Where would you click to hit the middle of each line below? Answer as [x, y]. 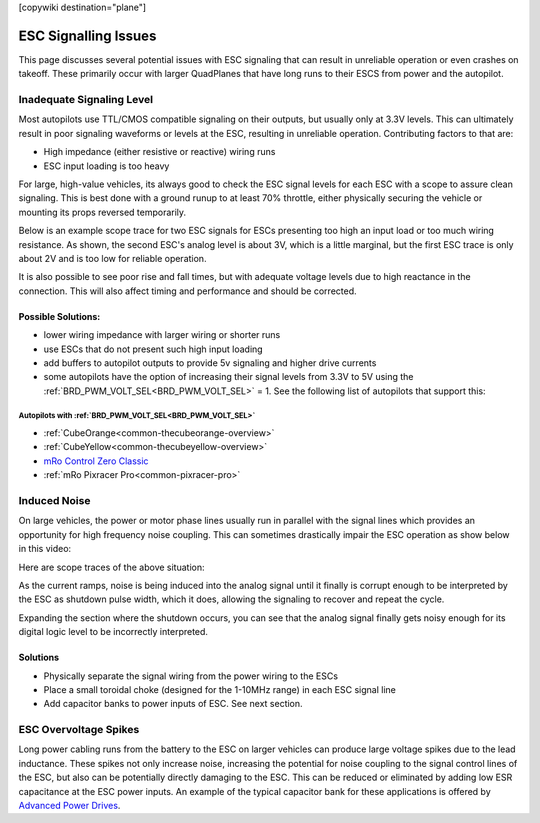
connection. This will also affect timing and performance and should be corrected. [187, 291]
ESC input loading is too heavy [106, 166]
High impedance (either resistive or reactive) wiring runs [159, 152]
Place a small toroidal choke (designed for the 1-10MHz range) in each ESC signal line [220, 689]
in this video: [45, 549]
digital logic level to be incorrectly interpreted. [113, 632]
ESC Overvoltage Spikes [79, 730]
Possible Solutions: [59, 316]
